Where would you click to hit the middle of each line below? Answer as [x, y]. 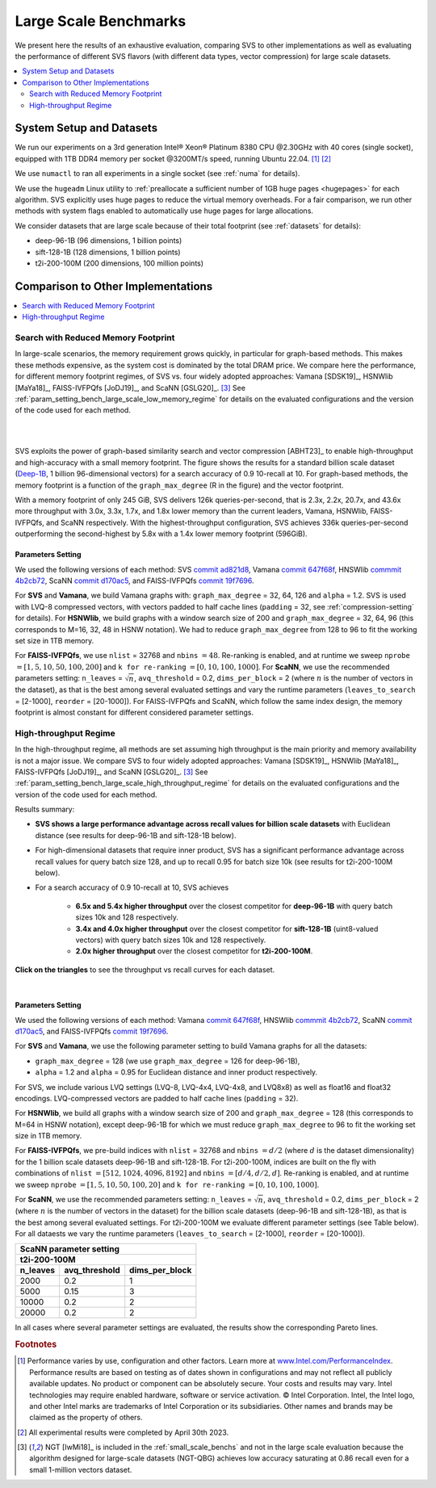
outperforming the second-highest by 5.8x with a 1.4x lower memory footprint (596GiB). [161, 534]
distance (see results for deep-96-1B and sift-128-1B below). [136, 835]
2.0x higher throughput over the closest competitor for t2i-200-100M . [194, 951]
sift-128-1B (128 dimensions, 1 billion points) [108, 252]
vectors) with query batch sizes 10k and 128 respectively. [171, 940]
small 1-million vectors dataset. [81, 1469]
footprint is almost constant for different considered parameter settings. [134, 712]
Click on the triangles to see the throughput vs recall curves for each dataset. [145, 970]
